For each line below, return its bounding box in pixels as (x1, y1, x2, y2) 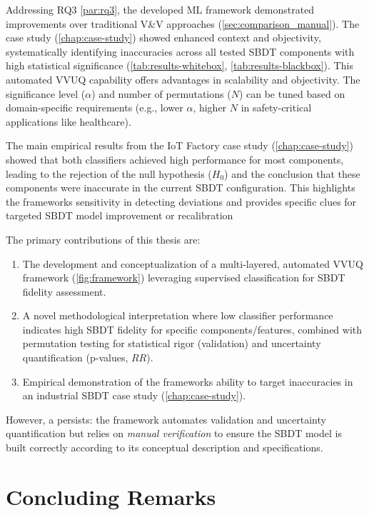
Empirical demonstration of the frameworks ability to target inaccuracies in (22, 374, 353, 389)
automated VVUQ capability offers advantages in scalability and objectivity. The (6, 71, 360, 86)
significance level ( (6, 86, 86, 101)
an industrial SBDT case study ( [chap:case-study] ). (22, 388, 246, 403)
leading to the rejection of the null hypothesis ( (6, 166, 212, 181)
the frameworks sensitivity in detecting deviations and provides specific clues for (6, 194, 357, 209)
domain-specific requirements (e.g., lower (6, 100, 183, 115)
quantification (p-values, (22, 350, 128, 365)
